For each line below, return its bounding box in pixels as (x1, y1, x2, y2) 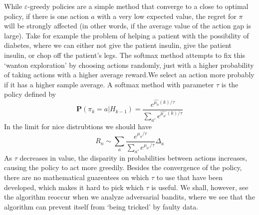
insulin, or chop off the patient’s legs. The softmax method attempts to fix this (4, 49, 246, 60)
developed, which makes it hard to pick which (4, 182, 144, 192)
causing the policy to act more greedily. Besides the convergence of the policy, (4, 162, 242, 173)
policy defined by (4, 89, 56, 99)
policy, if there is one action (4, 10, 89, 21)
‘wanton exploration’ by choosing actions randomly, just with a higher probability (4, 59, 254, 70)
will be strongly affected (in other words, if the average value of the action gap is (4, 20, 252, 31)
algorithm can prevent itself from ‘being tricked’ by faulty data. (4, 201, 199, 212)
